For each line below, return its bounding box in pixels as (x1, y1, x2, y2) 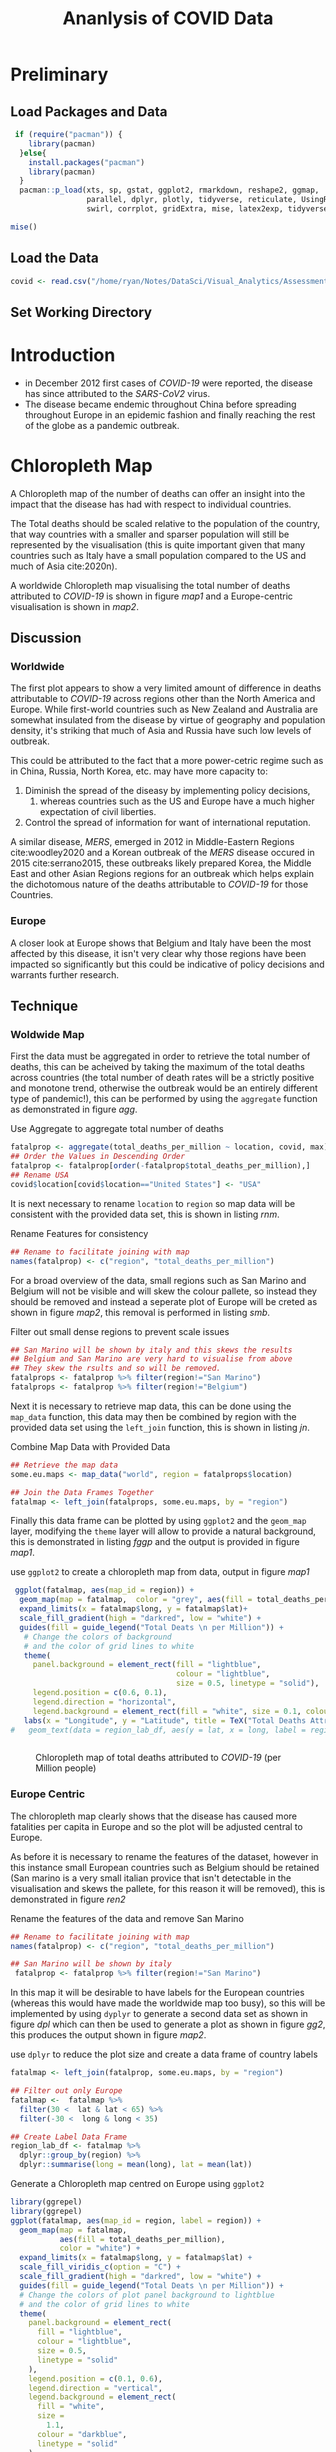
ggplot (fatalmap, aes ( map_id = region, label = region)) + (10, 2215, 262, 2226)
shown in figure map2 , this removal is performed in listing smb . (10, 1306, 271, 1318)
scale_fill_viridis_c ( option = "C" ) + (19, 2262, 182, 2272)
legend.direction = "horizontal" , (32, 1697, 177, 1707)
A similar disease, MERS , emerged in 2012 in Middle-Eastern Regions (10, 836, 295, 848)
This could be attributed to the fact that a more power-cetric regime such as (10, 755, 324, 767)
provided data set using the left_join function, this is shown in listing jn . (10, 1421, 310, 1433)
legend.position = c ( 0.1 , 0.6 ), (28, 2373, 163, 2384)
